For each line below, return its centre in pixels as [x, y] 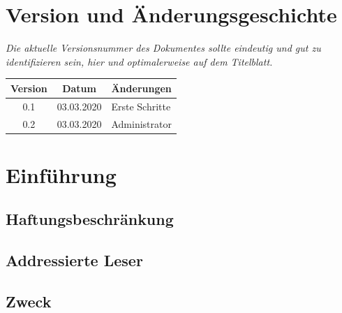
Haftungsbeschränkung [90, 219]
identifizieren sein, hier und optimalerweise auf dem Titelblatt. [139, 61]
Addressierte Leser [74, 260]
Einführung [61, 174]
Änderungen [141, 88]
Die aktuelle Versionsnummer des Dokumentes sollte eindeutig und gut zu [163, 48]
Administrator [141, 123]
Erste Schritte [141, 106]
